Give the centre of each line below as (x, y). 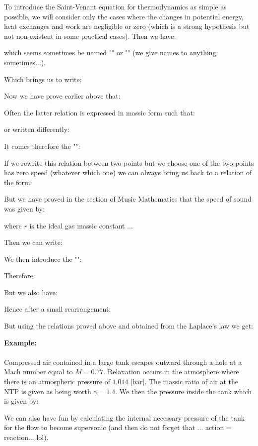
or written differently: (37, 129)
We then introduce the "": (43, 259)
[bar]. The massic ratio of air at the (185, 382)
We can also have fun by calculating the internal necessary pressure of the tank (125, 417)
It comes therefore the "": (42, 146)
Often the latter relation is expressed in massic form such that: (99, 112)
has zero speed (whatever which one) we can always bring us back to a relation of (128, 172)
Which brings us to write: (43, 79)
